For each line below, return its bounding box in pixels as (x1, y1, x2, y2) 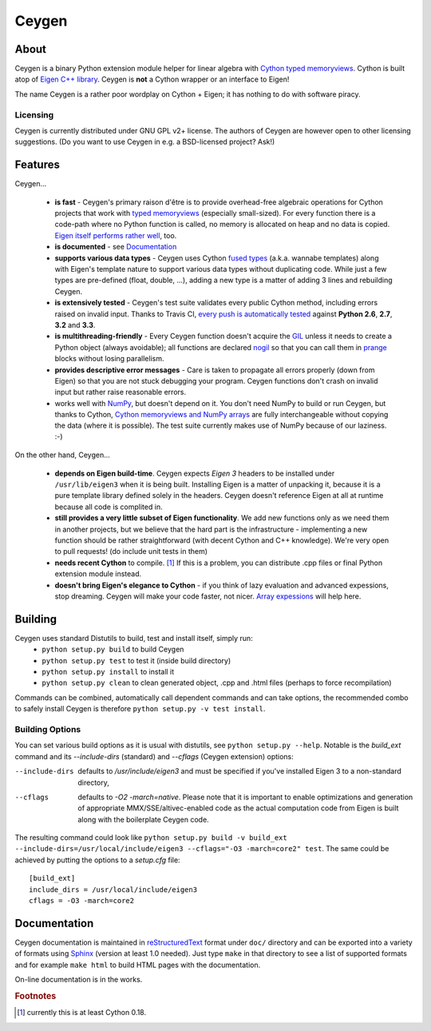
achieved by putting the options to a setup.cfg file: (14, 855, 180, 865)
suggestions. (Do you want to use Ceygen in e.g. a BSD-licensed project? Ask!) (14, 137, 275, 147)
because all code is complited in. (54, 502, 163, 512)
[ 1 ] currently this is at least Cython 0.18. (17, 1008, 147, 1017)
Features (14, 158, 60, 172)
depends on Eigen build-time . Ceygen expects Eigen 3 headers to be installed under (54, 468, 335, 478)
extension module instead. (54, 569, 142, 579)
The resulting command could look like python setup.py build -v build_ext (14, 833, 287, 842)
